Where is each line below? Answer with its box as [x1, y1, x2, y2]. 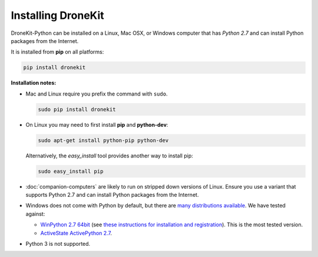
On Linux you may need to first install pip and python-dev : [25, 121, 168, 128]
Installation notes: [11, 80, 57, 87]
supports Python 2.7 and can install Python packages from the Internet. [25, 191, 199, 198]
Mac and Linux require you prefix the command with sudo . [25, 90, 168, 97]
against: [25, 210, 45, 218]
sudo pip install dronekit [38, 106, 116, 113]
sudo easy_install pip [38, 168, 104, 174]
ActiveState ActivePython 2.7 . [40, 229, 112, 236]
